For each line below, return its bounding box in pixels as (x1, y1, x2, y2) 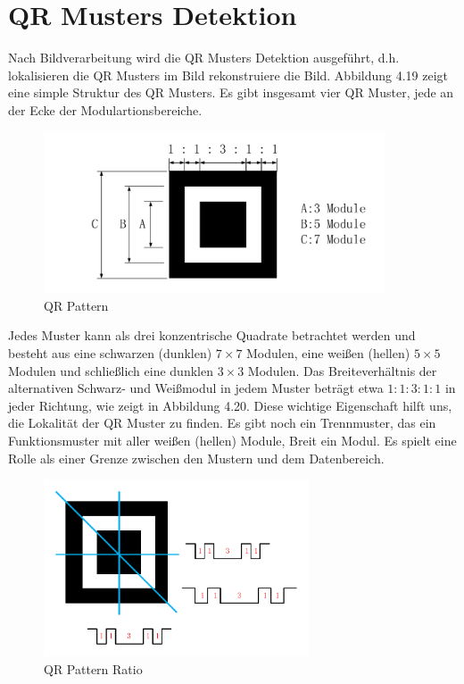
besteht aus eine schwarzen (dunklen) (8, 344, 212, 363)
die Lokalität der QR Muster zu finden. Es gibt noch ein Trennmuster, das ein (8, 413, 436, 432)
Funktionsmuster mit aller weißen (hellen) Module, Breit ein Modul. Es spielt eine (8, 430, 457, 449)
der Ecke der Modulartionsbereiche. (8, 100, 203, 119)
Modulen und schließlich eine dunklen (8, 361, 213, 380)
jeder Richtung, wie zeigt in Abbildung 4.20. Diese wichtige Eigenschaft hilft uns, (8, 396, 452, 414)
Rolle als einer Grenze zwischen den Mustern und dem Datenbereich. (8, 448, 385, 467)
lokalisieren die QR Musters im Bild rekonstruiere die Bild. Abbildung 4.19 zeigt (8, 65, 449, 84)
